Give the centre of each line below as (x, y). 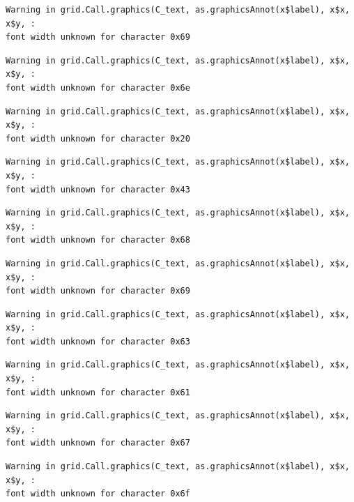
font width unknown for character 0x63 (98, 341)
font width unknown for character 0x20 (98, 138)
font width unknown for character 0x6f (98, 494)
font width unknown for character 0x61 (98, 392)
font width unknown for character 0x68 (98, 240)
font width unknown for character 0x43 (98, 189)
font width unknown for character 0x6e (98, 88)
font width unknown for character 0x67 (98, 443)
